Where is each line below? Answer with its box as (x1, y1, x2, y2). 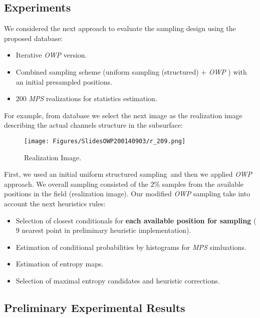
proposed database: (4, 33, 63, 43)
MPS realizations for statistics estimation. (29, 93, 157, 104)
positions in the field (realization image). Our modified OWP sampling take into (4, 188, 250, 199)
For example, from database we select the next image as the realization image (4, 110, 242, 120)
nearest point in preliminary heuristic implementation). (22, 225, 191, 235)
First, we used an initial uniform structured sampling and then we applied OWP (4, 169, 252, 179)
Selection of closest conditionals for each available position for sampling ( (16, 215, 256, 225)
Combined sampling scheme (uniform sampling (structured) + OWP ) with (16, 66, 247, 77)
